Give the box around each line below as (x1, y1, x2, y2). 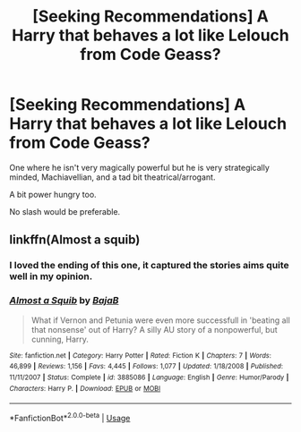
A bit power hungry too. (9, 189, 97, 199)
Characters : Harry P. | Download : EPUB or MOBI (9, 384, 161, 393)
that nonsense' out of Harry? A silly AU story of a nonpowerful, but (30, 324, 278, 335)
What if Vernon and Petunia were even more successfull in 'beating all (30, 315, 291, 326)
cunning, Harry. (30, 334, 90, 344)
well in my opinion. (9, 270, 93, 283)
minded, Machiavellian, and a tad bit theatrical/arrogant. (9, 172, 216, 182)
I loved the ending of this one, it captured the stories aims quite (9, 259, 289, 272)
